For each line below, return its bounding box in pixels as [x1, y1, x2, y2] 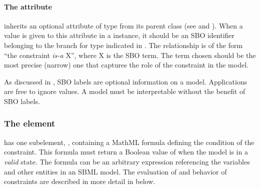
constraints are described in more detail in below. [4, 176, 155, 186]
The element [4, 117, 55, 129]
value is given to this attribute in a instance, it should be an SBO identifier [4, 30, 235, 40]
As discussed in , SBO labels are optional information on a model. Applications [4, 76, 247, 86]
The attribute [4, 1, 52, 11]
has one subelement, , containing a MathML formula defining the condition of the [4, 136, 254, 147]
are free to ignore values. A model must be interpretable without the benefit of [4, 86, 245, 96]
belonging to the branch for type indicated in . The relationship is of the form [4, 39, 243, 50]
